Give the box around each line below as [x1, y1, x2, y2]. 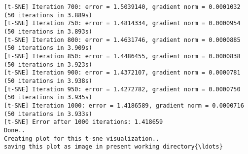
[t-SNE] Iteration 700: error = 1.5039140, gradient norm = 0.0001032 [4, 3, 241, 10]
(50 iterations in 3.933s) [4, 110, 92, 117]
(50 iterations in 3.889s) [4, 11, 92, 19]
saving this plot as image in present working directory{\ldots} [4, 143, 223, 151]
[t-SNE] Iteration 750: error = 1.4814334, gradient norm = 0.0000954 [4, 20, 241, 27]
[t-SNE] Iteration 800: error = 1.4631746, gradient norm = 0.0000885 [4, 36, 241, 43]
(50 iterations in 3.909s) [4, 44, 92, 52]
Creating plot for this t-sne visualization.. [4, 135, 159, 142]
